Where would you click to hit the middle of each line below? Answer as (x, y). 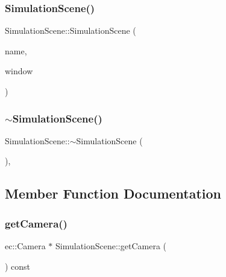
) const (18, 266)
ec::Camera (25, 246)
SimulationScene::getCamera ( (111, 246)
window (19, 71)
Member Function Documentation (113, 193)
